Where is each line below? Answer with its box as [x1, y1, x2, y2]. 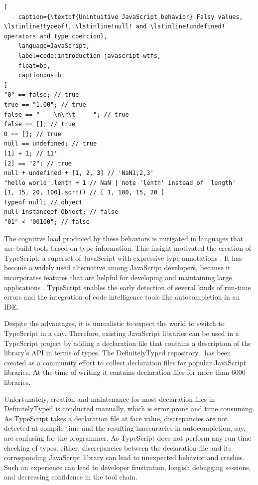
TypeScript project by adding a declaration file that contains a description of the [4, 337, 252, 348]
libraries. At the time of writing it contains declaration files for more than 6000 [4, 367, 246, 377]
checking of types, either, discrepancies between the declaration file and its [4, 442, 232, 453]
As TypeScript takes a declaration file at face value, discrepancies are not [4, 413, 228, 423]
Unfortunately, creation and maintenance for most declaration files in [4, 393, 215, 404]
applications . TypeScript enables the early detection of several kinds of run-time [4, 282, 251, 292]
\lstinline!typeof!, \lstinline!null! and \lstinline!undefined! [4, 23, 225, 30]
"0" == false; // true [4, 91, 79, 99]
